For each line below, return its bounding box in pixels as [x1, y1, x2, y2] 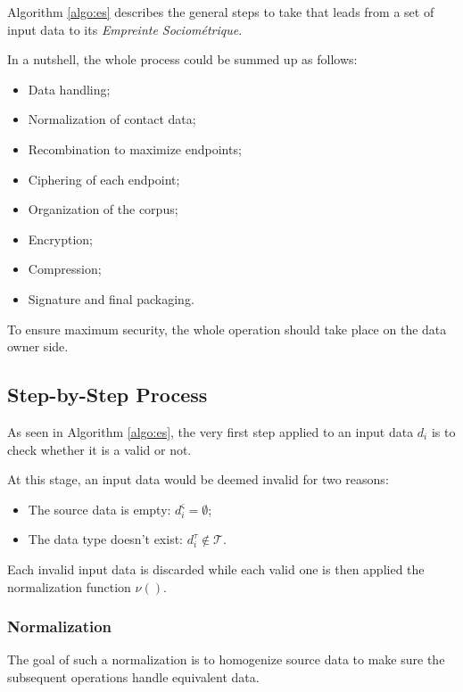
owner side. [7, 337, 69, 356]
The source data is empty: [28, 499, 171, 518]
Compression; [28, 259, 102, 278]
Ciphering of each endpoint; [28, 169, 180, 188]
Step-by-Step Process [7, 381, 208, 408]
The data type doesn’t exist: [28, 530, 184, 548]
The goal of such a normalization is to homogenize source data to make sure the [7, 650, 445, 669]
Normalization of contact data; [28, 110, 196, 128]
